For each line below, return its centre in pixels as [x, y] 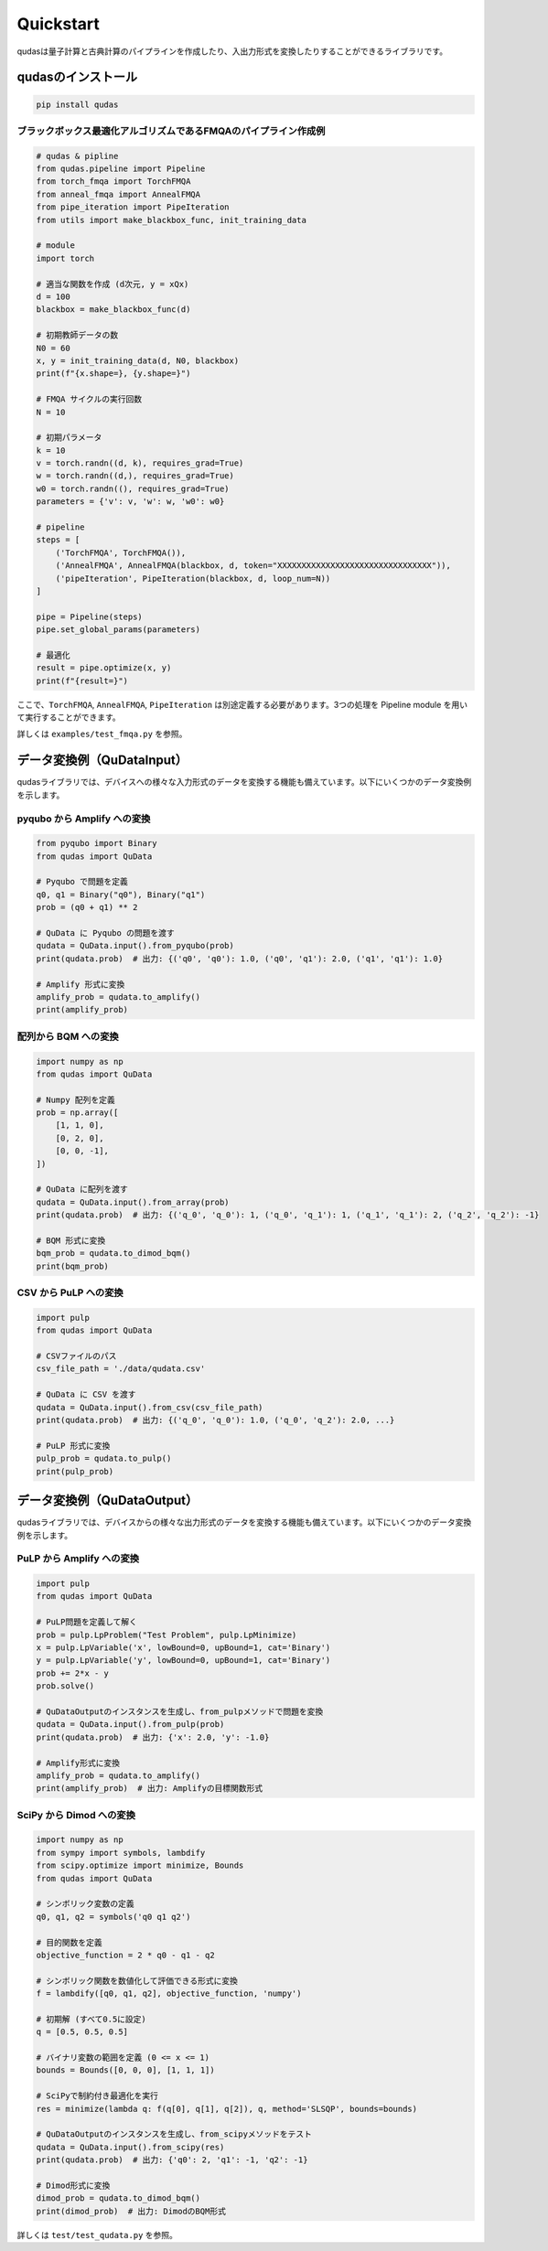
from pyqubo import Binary [97, 843]
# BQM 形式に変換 [71, 1241]
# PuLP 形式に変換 [73, 1446]
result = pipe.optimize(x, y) [104, 668]
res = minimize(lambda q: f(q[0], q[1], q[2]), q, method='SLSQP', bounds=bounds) [227, 2109]
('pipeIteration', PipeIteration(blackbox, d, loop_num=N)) [193, 578]
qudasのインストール [77, 77]
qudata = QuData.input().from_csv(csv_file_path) [150, 1407]
